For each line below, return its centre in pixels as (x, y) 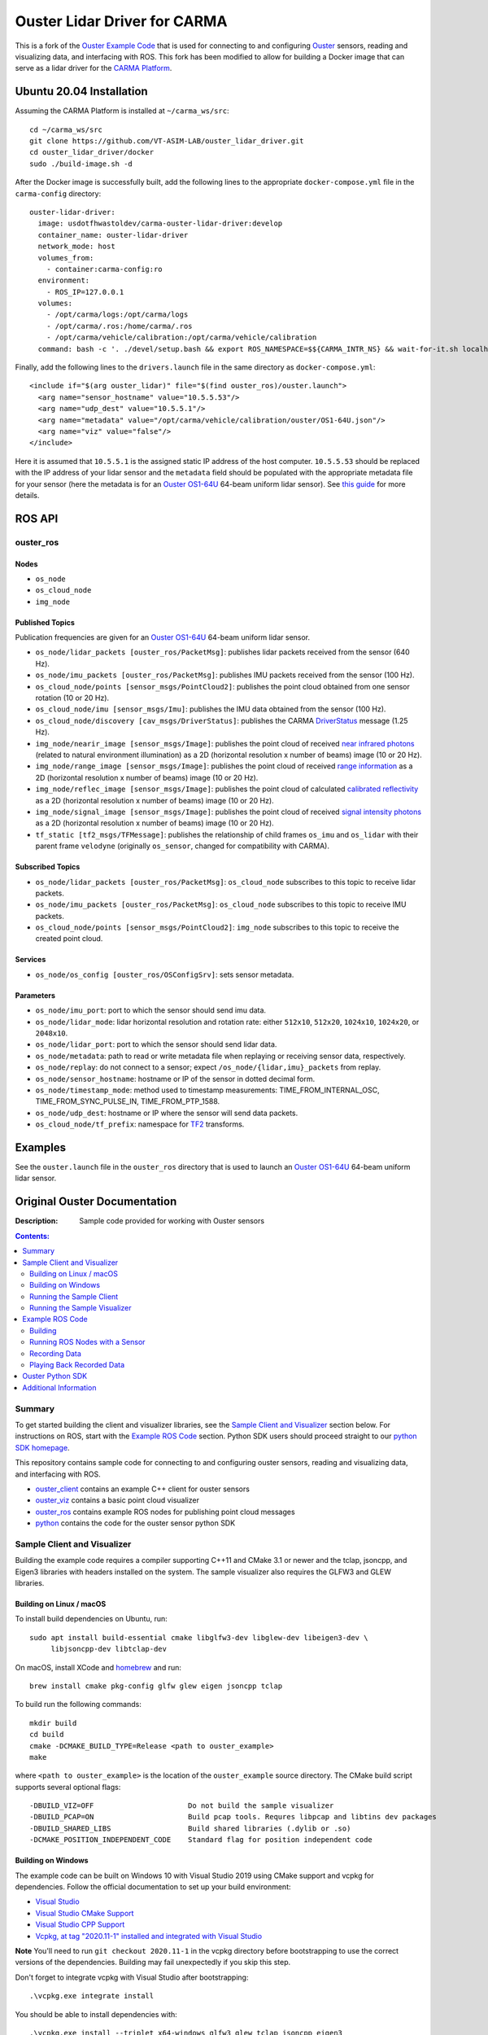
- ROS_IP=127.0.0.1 (85, 292)
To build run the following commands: (78, 1705)
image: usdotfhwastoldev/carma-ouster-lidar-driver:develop (160, 223)
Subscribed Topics (48, 867)
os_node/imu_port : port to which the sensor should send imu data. (151, 1010)
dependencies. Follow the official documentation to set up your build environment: (153, 1887)
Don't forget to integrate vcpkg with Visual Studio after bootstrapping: (132, 1977)
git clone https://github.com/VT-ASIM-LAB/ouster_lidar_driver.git (167, 141)
